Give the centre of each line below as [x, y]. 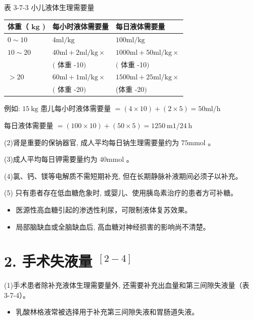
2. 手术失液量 [48, 261]
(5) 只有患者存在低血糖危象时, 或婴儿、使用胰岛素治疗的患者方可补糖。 [121, 193]
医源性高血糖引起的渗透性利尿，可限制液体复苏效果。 [104, 209]
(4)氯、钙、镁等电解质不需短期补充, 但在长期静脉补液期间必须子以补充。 [123, 176]
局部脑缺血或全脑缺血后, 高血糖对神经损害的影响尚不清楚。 [113, 226]
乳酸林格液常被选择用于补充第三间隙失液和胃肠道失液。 [107, 312]
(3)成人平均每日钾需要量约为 [51, 159]
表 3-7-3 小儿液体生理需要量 [49, 7]
